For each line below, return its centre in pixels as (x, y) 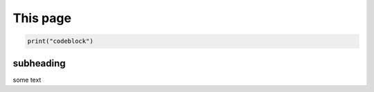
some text (27, 80)
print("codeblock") (60, 41)
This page (42, 18)
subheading (39, 63)
